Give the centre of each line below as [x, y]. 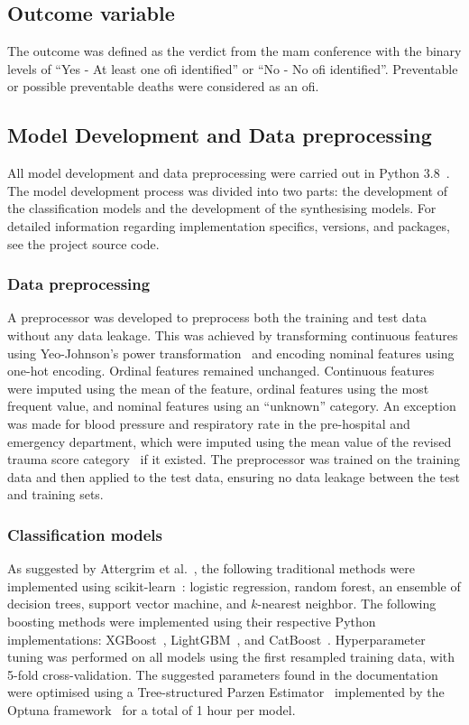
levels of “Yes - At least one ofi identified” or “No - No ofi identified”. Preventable [233, 68]
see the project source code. [83, 243]
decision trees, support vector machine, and [127, 604]
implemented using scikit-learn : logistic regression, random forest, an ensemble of [234, 586]
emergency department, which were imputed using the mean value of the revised [230, 441]
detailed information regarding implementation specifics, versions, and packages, [229, 225]
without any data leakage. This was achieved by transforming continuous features [233, 335]
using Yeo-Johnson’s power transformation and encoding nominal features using [231, 353]
